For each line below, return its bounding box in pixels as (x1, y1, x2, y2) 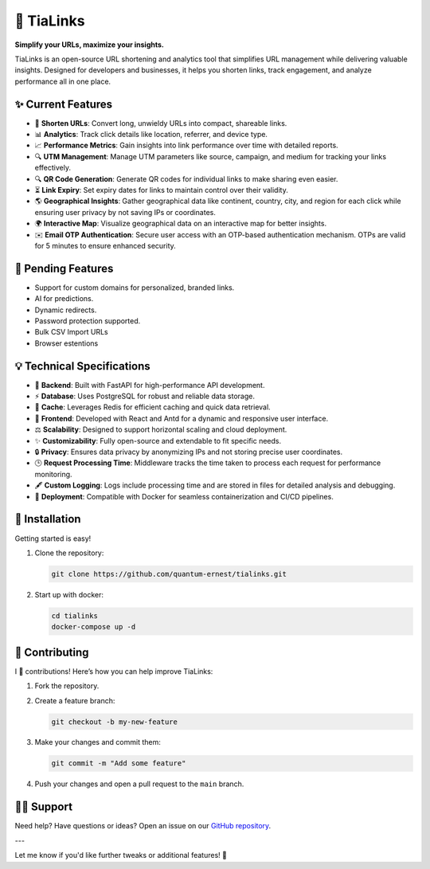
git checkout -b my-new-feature (51, 717, 178, 726)
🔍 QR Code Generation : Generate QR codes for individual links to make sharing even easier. (34, 174, 338, 183)
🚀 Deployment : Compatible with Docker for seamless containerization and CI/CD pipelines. (34, 491, 334, 501)
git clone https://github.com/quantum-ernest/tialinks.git (51, 570, 287, 578)
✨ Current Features (14, 97, 113, 111)
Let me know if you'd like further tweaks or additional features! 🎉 (14, 851, 227, 860)
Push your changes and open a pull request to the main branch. (34, 779, 244, 789)
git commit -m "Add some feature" (51, 759, 186, 768)
